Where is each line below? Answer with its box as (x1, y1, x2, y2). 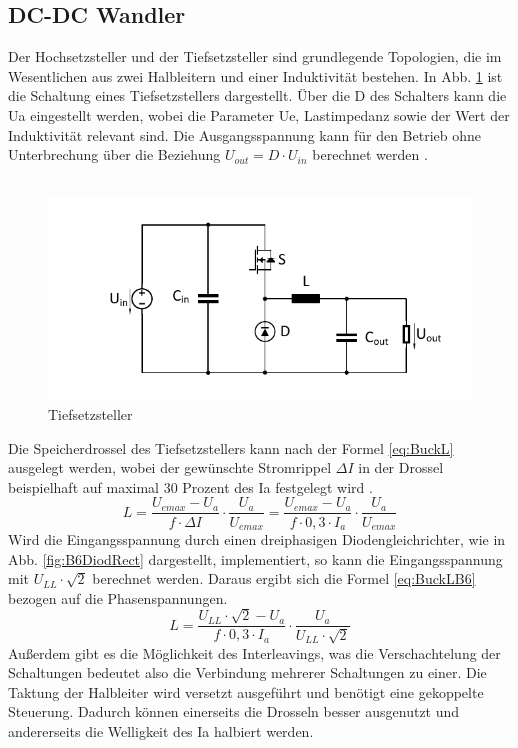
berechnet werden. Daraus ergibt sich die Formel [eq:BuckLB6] (92, 568, 476, 589)
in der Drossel (358, 457, 444, 478)
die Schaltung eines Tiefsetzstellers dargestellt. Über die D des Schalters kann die (8, 85, 507, 106)
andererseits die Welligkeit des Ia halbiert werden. (8, 720, 314, 741)
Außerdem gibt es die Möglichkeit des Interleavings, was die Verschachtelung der (8, 642, 501, 663)
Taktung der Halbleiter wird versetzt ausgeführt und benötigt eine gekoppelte (8, 681, 484, 702)
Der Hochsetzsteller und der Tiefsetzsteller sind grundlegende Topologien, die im (8, 46, 502, 67)
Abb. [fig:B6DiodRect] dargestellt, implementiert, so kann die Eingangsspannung (8, 548, 503, 569)
